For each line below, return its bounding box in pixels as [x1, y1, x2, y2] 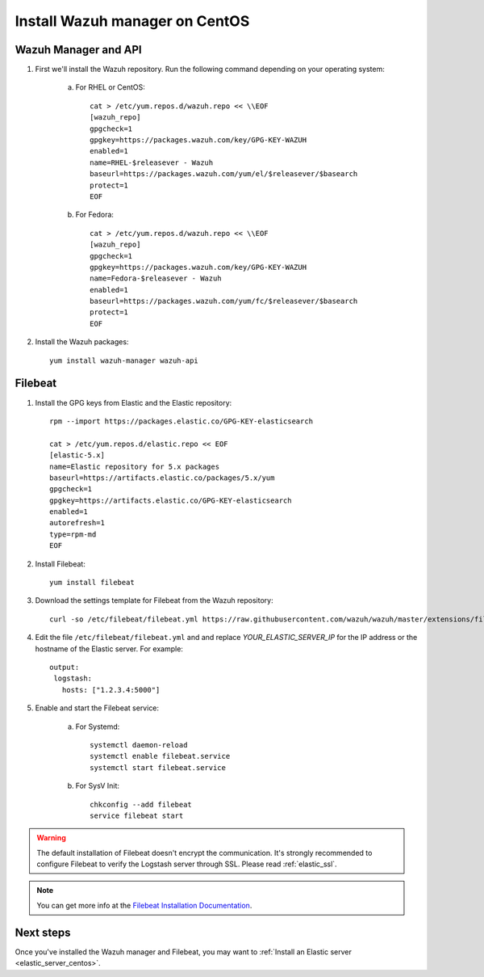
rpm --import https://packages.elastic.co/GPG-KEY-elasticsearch [49, 416, 314, 426]
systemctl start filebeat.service [90, 763, 226, 772]
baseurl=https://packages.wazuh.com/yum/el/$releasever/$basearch [90, 170, 358, 179]
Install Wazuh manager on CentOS [15, 12, 250, 30]
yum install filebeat [49, 578, 135, 587]
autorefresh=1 [49, 518, 105, 528]
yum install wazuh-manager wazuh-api [49, 356, 199, 365]
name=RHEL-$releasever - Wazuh [90, 158, 214, 167]
